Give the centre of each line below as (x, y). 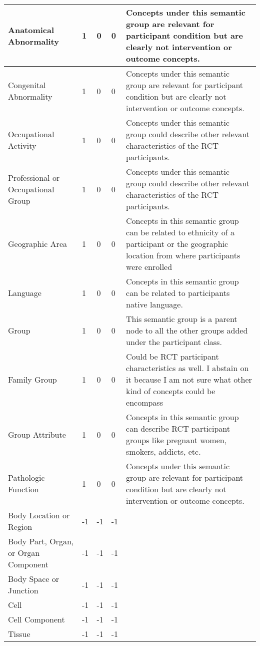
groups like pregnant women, (176, 440)
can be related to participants (178, 293)
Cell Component (36, 619)
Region (20, 527)
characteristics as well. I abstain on (187, 368)
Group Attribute (37, 434)
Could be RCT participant (172, 356)
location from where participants (183, 255)
